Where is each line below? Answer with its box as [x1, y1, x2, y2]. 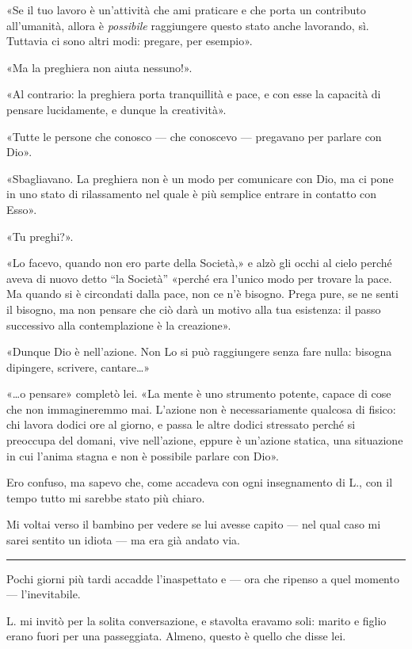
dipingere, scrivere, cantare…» [6, 358, 151, 375]
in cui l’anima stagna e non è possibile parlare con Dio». [6, 447, 279, 464]
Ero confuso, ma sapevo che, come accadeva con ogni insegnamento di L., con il [6, 474, 393, 491]
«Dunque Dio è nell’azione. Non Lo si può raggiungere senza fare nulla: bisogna [6, 343, 392, 360]
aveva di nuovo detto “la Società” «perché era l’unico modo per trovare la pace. [6, 269, 392, 286]
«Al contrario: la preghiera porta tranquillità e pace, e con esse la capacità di [6, 86, 381, 102]
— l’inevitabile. [6, 586, 81, 602]
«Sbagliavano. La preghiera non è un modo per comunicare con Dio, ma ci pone [6, 170, 394, 186]
